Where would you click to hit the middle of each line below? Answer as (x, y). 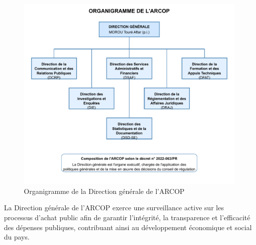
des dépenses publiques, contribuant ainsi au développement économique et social (128, 227)
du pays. (17, 237)
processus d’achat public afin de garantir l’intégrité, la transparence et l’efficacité (127, 217)
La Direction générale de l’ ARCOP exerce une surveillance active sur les (114, 208)
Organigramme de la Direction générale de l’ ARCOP (104, 191)
